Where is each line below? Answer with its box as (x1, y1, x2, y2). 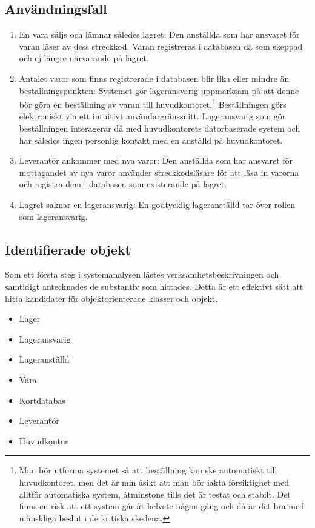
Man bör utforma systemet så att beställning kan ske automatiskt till (19, 464, 277, 476)
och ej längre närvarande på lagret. (19, 52, 149, 64)
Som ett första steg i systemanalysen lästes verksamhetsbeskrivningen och (5, 268, 279, 281)
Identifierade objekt (5, 239, 131, 258)
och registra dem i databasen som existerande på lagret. (19, 178, 227, 190)
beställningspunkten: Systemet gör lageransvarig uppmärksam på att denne (19, 84, 299, 96)
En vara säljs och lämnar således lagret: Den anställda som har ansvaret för (19, 28, 300, 41)
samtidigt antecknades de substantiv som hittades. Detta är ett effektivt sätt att (5, 279, 303, 292)
